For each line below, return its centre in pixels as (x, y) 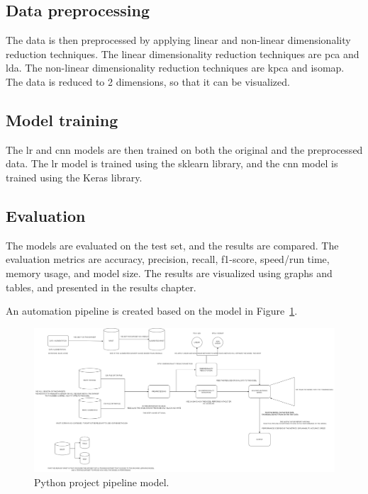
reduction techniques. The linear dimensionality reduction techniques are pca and (183, 54)
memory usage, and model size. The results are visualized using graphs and (169, 273)
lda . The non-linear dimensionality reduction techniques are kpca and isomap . (175, 68)
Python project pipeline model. (102, 482)
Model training (62, 119)
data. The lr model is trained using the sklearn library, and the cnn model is (172, 163)
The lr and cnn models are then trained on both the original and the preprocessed (184, 149)
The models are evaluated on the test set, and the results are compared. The (172, 245)
